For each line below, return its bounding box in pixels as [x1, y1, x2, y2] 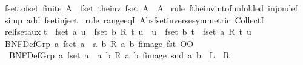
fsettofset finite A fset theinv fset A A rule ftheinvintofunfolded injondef [4, 2, 298, 14]
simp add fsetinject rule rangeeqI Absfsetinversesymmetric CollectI [4, 13, 264, 26]
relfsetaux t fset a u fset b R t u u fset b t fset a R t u [4, 25, 251, 38]
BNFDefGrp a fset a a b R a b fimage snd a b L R [8, 49, 230, 61]
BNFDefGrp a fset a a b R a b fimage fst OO [4, 37, 194, 49]
